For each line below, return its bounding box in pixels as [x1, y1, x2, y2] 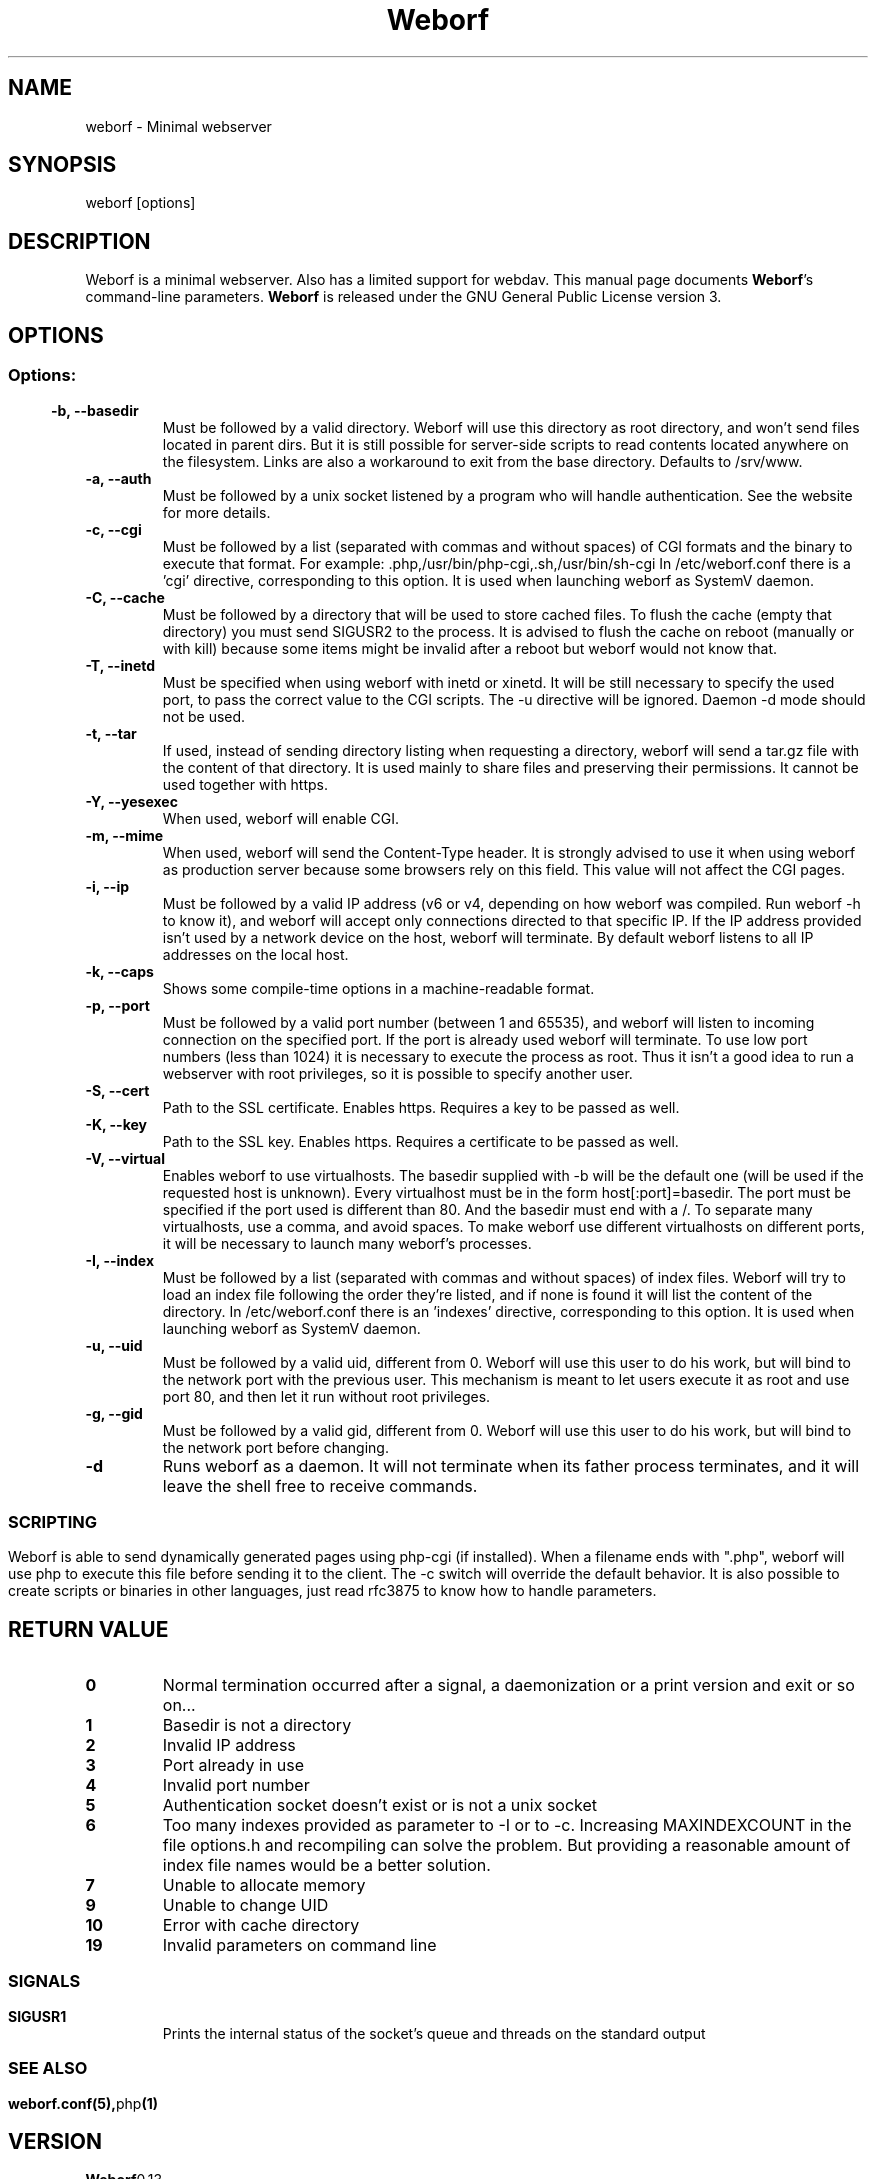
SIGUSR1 [8, 2007, 67, 2025]
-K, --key [85, 1115, 147, 1133]
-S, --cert [85, 1081, 150, 1099]
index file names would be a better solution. [162, 1855, 491, 1876]
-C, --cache [85, 588, 165, 606]
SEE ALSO [8, 2058, 88, 2079]
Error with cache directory [162, 1915, 360, 1936]
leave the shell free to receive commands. [162, 1475, 478, 1496]
